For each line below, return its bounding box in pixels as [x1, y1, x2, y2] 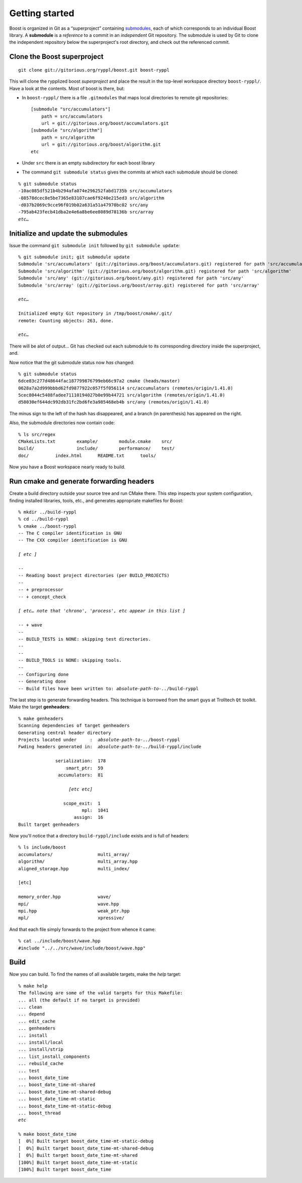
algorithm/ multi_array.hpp [18, 859, 138, 865]
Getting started [9, 8, 74, 19]
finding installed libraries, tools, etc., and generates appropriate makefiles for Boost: [9, 497, 184, 503]
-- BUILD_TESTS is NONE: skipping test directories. [18, 636, 151, 642]
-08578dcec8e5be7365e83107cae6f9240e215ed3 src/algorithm [18, 195, 165, 201]
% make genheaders [18, 715, 64, 721]
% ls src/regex [18, 431, 56, 437]
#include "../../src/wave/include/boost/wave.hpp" [18, 945, 146, 951]
